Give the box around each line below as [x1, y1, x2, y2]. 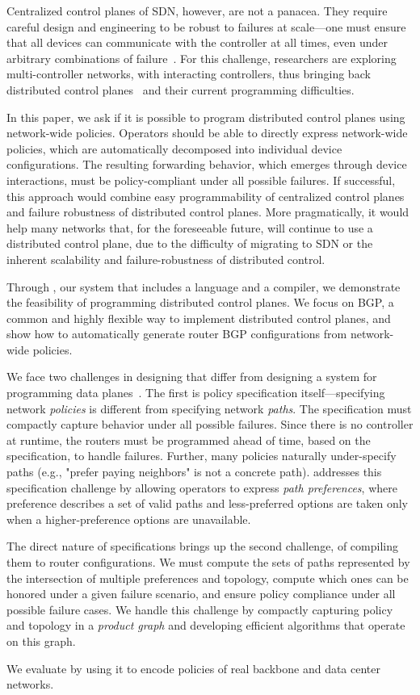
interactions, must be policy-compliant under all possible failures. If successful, [6, 171, 396, 188]
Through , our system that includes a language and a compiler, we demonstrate [6, 278, 401, 295]
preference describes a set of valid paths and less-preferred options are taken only [6, 495, 409, 512]
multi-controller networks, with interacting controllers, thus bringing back [6, 65, 371, 82]
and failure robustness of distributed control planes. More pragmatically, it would [6, 203, 409, 220]
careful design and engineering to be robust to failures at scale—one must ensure [6, 18, 406, 35]
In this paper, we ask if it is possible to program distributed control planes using [6, 108, 405, 125]
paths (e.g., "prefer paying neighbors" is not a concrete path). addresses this [6, 463, 382, 480]
